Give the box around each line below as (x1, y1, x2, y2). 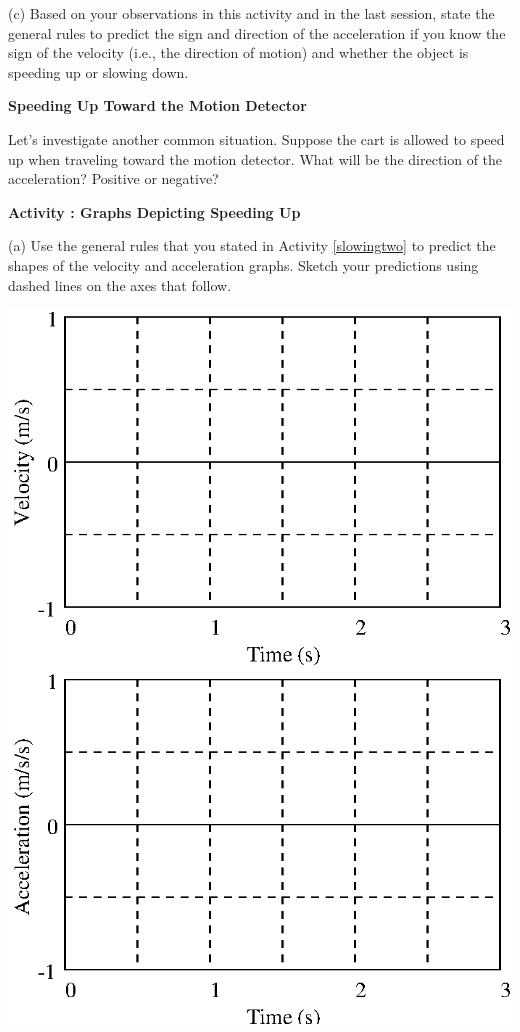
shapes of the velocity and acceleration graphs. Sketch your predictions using (8, 254, 479, 275)
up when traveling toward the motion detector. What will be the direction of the (8, 148, 503, 169)
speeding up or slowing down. (8, 61, 189, 82)
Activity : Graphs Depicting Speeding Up (8, 201, 301, 222)
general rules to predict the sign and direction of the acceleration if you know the (8, 22, 506, 43)
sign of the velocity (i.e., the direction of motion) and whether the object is (8, 42, 469, 63)
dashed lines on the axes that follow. (8, 274, 232, 295)
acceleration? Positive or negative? (8, 168, 219, 189)
